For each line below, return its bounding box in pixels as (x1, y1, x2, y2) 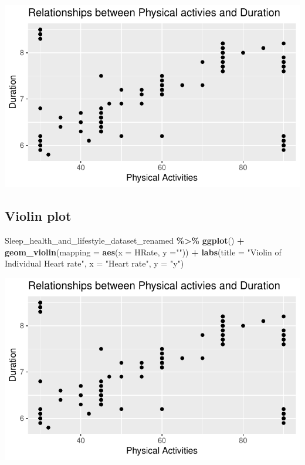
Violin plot (5, 207, 72, 225)
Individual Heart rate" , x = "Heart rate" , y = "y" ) (5, 257, 184, 269)
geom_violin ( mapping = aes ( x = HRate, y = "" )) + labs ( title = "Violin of (5, 245, 282, 258)
